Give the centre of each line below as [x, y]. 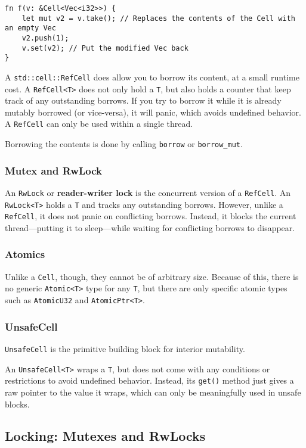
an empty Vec [30, 28]
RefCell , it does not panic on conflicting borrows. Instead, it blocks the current [151, 216]
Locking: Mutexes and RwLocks [105, 436]
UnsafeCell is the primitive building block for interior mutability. [125, 348]
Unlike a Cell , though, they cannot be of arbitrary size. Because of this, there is [152, 276]
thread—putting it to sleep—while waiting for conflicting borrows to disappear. [150, 227]
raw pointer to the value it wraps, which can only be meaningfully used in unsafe [153, 392]
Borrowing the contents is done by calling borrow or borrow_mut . [124, 144]
